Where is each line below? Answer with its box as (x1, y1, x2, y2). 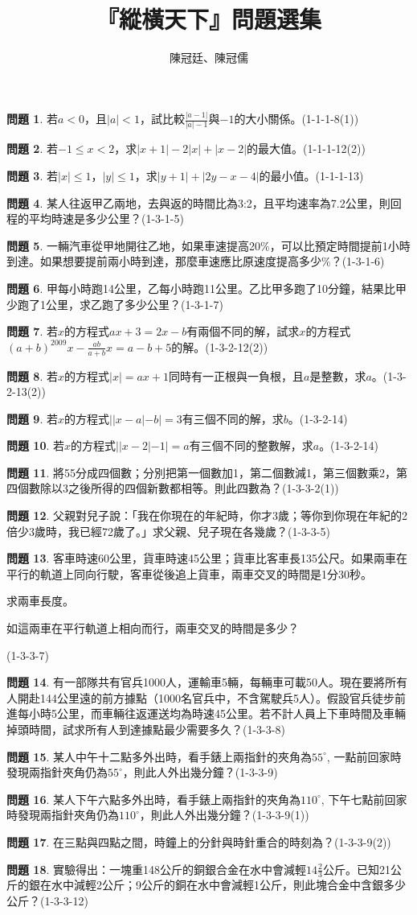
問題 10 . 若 (6, 437, 65, 454)
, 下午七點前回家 (321, 790, 407, 807)
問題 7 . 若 (6, 323, 58, 340)
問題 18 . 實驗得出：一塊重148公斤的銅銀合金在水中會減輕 (6, 860, 307, 877)
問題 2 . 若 (6, 140, 58, 157)
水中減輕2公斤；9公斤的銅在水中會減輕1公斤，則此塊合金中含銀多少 (51, 876, 406, 893)
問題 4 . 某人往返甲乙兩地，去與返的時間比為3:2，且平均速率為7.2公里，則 (6, 194, 390, 211)
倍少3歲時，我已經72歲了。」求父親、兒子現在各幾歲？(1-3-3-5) (6, 522, 330, 539)
